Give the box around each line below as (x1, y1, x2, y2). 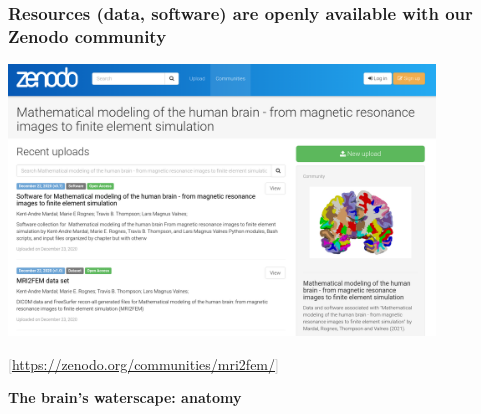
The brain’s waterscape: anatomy (8, 387, 242, 408)
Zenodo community (8, 23, 167, 48)
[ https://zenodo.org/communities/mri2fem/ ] (8, 353, 279, 374)
